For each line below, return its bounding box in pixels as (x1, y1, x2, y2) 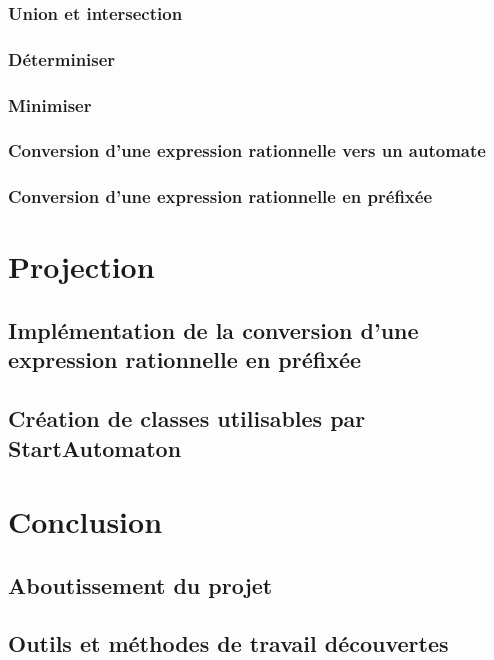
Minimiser (8, 92, 92, 117)
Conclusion (8, 501, 163, 542)
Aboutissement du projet (8, 569, 273, 600)
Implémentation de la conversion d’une (8, 314, 419, 345)
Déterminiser (8, 46, 116, 71)
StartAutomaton (8, 432, 182, 463)
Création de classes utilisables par (8, 403, 366, 434)
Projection (8, 246, 155, 287)
